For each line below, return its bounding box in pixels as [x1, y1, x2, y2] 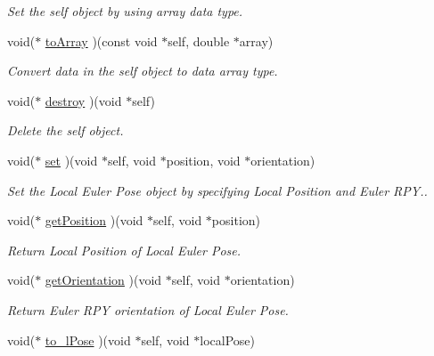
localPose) [200, 330, 255, 349]
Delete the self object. [7, 121, 124, 140]
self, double [168, 31, 230, 50]
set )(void [45, 150, 98, 169]
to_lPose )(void [45, 330, 131, 349]
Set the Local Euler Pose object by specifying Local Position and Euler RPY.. [7, 181, 428, 199]
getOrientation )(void [45, 271, 162, 289]
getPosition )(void [45, 211, 143, 230]
